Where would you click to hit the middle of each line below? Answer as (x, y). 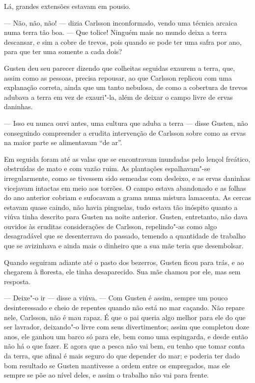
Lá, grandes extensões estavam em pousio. (67, 6)
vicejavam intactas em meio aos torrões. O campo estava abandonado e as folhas (125, 188)
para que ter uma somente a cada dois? (63, 51)
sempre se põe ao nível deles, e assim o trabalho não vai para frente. (106, 375)
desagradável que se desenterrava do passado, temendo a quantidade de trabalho (125, 236)
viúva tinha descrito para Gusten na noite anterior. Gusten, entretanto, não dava (126, 217)
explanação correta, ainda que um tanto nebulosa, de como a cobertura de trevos (126, 87)
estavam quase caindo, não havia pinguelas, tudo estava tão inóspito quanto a (121, 207)
